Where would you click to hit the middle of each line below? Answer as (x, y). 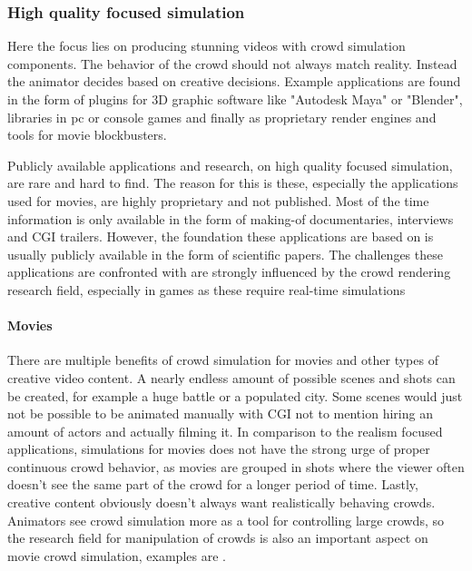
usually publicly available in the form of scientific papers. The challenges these (225, 254)
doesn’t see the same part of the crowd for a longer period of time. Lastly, (213, 484)
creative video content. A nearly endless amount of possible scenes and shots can (231, 377)
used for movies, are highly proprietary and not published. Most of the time (218, 200)
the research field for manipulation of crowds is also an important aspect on (218, 538)
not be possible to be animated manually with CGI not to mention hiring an (220, 413)
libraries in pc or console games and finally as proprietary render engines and (222, 117)
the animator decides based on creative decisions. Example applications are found (234, 81)
